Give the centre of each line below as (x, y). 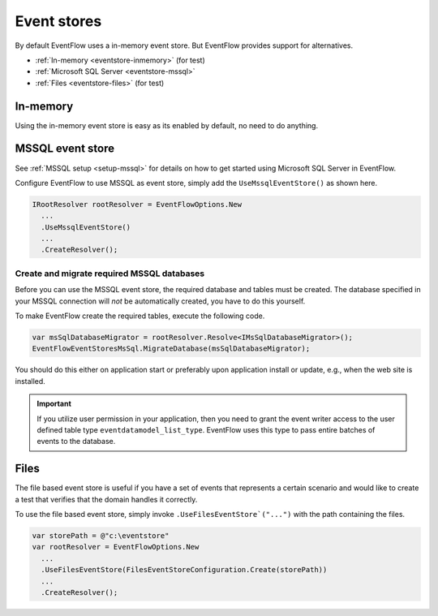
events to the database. (76, 442)
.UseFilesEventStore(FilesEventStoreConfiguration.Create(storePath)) (184, 570)
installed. (30, 381)
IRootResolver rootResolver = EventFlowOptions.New (137, 204)
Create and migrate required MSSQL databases (110, 274)
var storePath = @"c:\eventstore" (101, 535)
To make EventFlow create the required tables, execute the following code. (140, 316)
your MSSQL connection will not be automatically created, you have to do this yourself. (160, 301)
